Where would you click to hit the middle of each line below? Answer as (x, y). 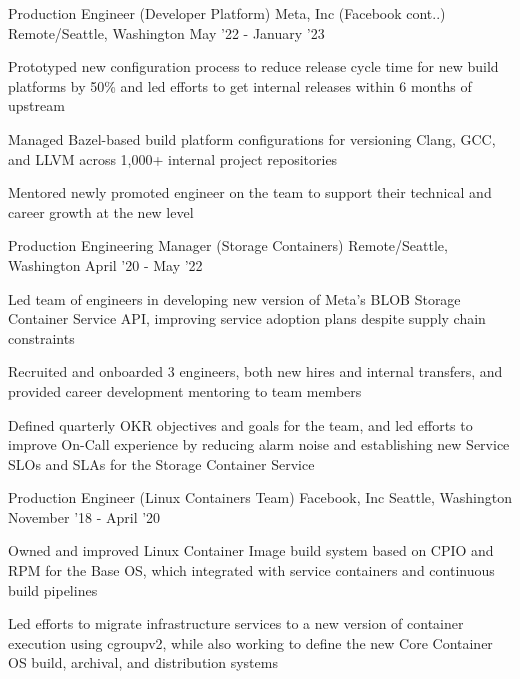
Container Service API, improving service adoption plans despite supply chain (247, 318)
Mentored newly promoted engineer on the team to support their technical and (250, 192)
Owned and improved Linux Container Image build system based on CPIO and (251, 550)
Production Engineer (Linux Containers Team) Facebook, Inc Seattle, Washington (260, 497)
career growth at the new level (101, 211)
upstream (36, 105)
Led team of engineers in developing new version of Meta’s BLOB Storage (234, 298)
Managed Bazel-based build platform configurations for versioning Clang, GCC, (252, 138)
